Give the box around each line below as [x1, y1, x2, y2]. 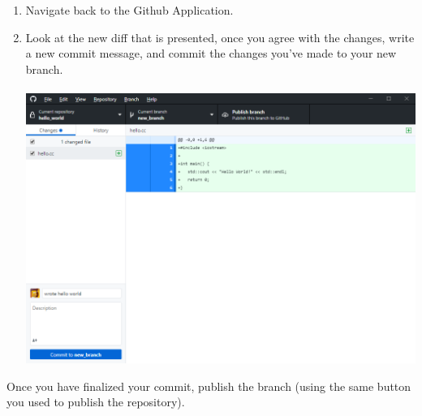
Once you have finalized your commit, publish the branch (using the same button [6, 377, 411, 394]
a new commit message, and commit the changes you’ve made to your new [25, 45, 397, 62]
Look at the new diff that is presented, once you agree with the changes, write [25, 28, 415, 45]
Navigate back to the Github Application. [25, 2, 234, 18]
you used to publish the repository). [6, 393, 185, 410]
